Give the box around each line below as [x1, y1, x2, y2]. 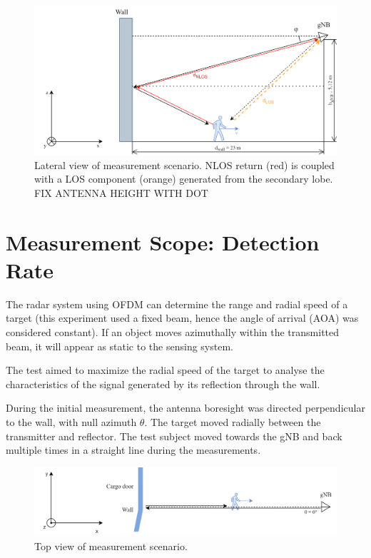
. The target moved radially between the [144, 414, 321, 429]
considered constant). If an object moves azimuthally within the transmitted [6, 324, 340, 339]
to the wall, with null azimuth [6, 414, 137, 429]
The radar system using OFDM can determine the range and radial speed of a [6, 296, 348, 311]
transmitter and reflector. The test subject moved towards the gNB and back [6, 428, 342, 443]
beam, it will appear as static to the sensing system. [6, 338, 233, 353]
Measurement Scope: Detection [6, 227, 320, 256]
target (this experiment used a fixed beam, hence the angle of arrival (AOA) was [6, 310, 359, 325]
